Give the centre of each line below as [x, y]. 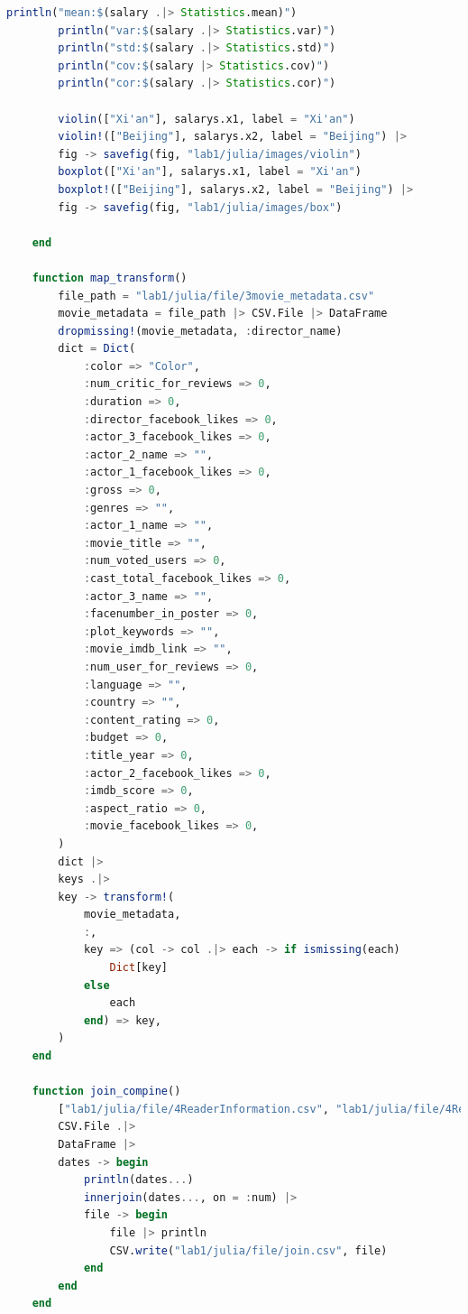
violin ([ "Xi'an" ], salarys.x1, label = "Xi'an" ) [206, 119]
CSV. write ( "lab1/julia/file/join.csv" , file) [248, 1250]
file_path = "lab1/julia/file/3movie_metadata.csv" [216, 296]
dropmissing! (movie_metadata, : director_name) [200, 331]
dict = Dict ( [97, 349]
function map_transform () [110, 278]
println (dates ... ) [138, 1180]
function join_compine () [106, 1092]
